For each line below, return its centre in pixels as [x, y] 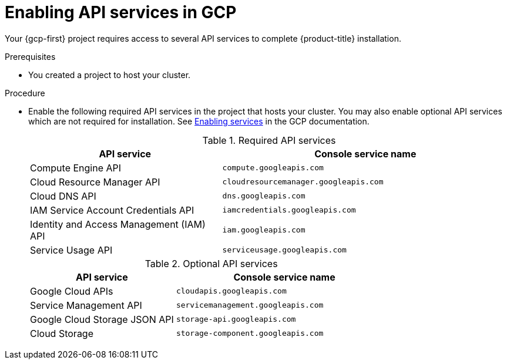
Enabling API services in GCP [121, 12]
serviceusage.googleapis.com [284, 250]
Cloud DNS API [63, 196]
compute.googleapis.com [273, 168]
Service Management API [86, 305]
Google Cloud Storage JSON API [102, 319]
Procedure [25, 93]
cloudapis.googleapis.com [231, 291]
